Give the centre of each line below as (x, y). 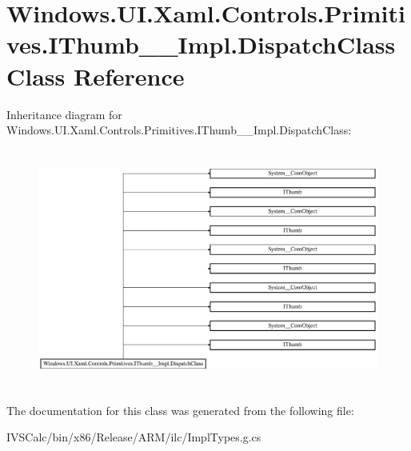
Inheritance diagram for (64, 114)
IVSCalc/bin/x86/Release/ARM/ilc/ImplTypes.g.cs (134, 437)
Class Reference (96, 76)
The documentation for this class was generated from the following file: (180, 410)
